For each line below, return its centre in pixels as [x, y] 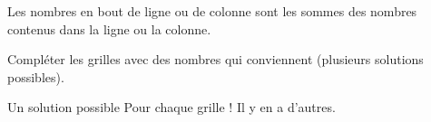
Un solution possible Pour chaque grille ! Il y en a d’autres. [171, 107]
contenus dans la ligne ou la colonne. [109, 28]
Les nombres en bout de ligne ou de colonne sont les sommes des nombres [212, 11]
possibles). [36, 76]
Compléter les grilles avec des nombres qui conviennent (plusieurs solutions [215, 59]
